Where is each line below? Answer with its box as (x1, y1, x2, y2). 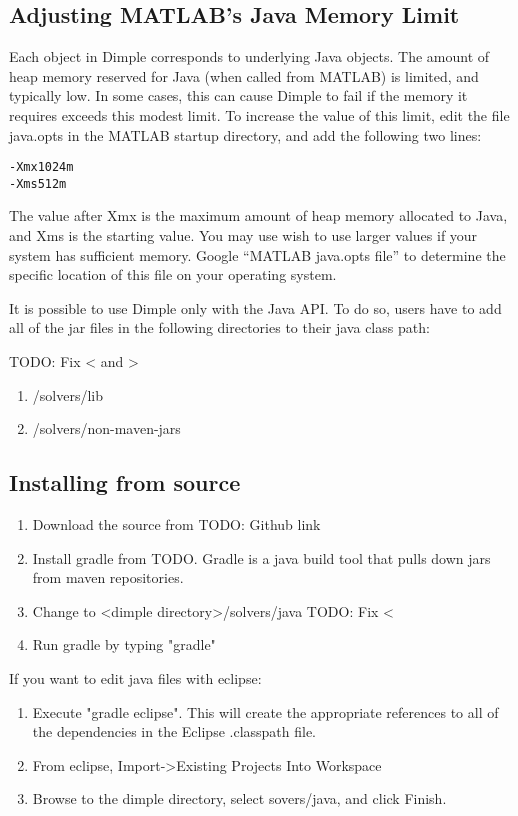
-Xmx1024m (9, 160, 74, 175)
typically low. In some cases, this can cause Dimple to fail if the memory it (9, 85, 468, 106)
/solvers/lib (32, 384, 103, 405)
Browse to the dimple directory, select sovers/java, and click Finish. (32, 788, 447, 809)
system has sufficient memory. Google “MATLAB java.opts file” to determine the (9, 244, 506, 265)
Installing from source (9, 467, 241, 498)
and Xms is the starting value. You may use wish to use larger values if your (9, 225, 478, 246)
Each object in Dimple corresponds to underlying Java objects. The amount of (9, 46, 490, 67)
